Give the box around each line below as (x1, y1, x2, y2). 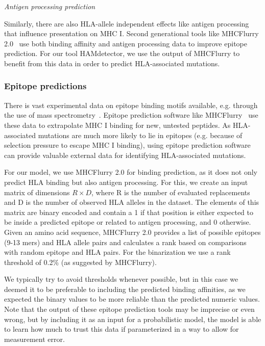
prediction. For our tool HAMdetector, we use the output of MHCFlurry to (4, 48, 240, 59)
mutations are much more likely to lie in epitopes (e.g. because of (38, 129, 243, 140)
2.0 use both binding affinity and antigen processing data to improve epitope (4, 38, 247, 48)
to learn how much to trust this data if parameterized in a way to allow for (4, 324, 239, 334)
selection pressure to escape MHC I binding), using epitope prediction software (4, 140, 251, 150)
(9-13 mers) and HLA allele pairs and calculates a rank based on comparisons (4, 236, 247, 247)
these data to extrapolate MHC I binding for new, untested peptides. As (4, 119, 231, 130)
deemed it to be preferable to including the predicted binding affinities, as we (4, 283, 246, 294)
